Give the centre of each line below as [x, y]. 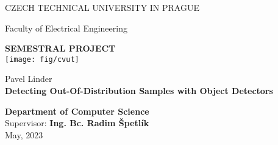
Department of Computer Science [77, 111]
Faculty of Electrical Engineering [66, 28]
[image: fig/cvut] [42, 59]
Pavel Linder [29, 79]
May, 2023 [24, 134]
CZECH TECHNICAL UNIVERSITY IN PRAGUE [102, 7]
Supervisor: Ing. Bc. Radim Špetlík [77, 123]
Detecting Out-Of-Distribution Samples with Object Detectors [139, 91]
